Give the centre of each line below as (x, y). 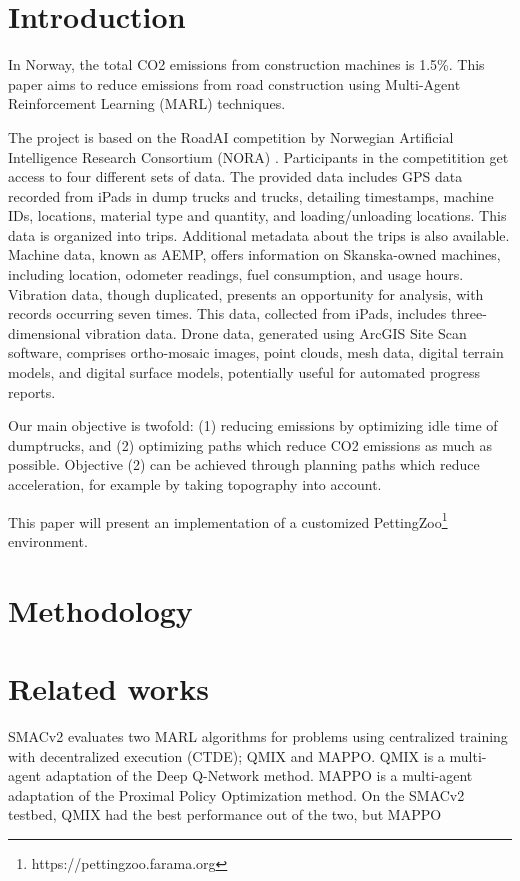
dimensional (44, 332)
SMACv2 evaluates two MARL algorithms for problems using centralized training (258, 735)
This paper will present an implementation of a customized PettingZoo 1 (228, 520)
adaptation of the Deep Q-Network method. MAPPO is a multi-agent (259, 775)
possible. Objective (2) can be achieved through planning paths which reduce (244, 464)
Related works (108, 688)
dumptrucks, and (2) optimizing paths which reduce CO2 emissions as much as (250, 444)
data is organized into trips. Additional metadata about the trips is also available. (259, 234)
